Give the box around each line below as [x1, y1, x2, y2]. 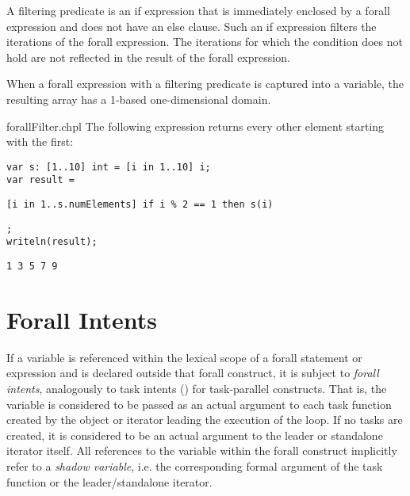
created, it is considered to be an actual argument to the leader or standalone [6, 426, 383, 443]
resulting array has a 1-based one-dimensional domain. [6, 90, 271, 107]
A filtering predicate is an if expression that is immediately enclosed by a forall [6, 2, 390, 18]
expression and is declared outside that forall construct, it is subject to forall [6, 364, 379, 381]
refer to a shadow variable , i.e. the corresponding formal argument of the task [6, 457, 383, 474]
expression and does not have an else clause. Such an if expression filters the [6, 17, 377, 34]
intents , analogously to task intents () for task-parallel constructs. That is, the [6, 380, 387, 396]
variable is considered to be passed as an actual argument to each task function [6, 395, 392, 412]
